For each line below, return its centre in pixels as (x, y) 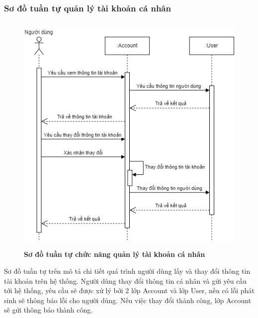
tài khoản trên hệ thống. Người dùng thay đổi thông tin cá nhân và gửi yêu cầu (126, 280)
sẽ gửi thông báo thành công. (48, 310)
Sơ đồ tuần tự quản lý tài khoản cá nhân (87, 8)
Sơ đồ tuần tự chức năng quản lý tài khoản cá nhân (115, 254)
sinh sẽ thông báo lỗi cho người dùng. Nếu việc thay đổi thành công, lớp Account (128, 300)
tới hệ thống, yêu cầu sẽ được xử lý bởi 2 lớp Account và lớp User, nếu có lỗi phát (129, 290)
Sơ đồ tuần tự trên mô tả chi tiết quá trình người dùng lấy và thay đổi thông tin (127, 271)
